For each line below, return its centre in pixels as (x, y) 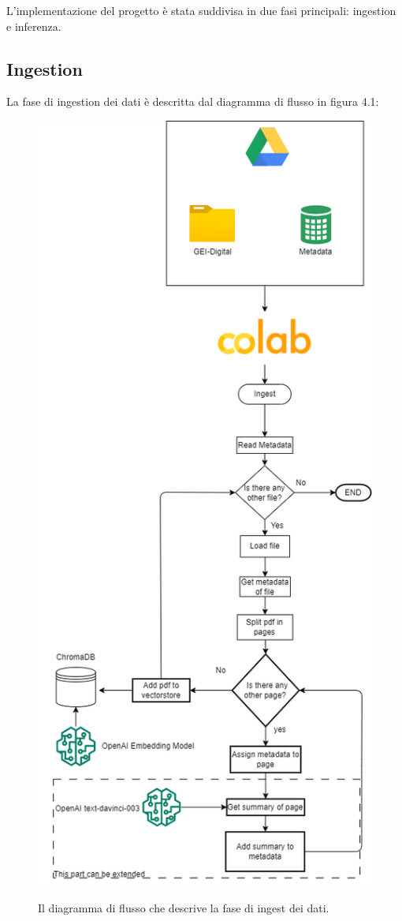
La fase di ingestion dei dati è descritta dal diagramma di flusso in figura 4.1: (193, 101)
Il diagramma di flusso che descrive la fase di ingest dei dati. (184, 907)
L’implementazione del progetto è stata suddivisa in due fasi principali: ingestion (201, 10)
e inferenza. (34, 26)
